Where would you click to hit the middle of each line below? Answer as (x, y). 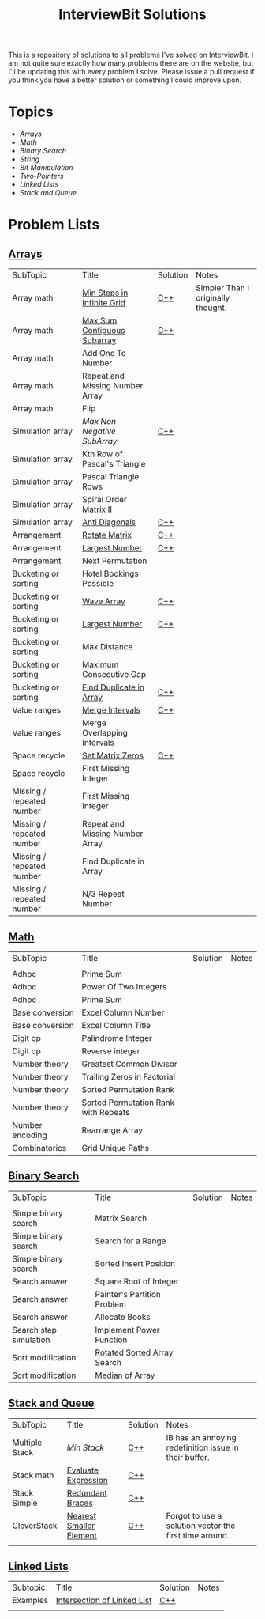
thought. (211, 308)
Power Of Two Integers (124, 986)
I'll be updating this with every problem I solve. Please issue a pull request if (131, 72)
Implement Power (127, 1330)
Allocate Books (123, 1317)
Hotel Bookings (111, 573)
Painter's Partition (128, 1294)
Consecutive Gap (114, 675)
